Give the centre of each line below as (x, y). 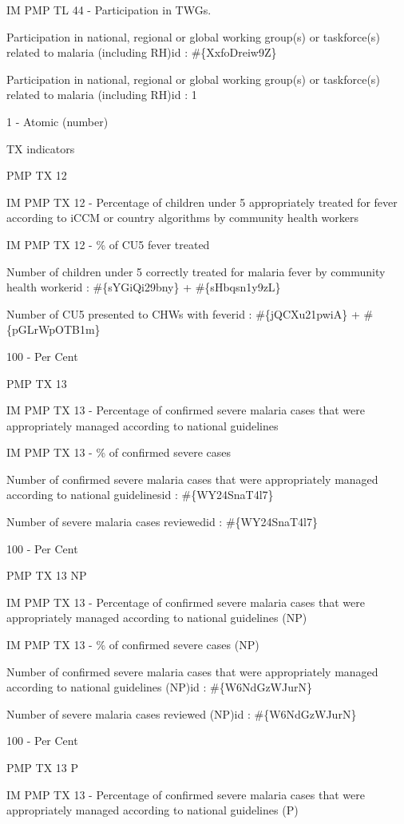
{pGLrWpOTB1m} (53, 329)
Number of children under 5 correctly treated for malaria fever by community (196, 271)
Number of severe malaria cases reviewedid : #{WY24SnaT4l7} (162, 522)
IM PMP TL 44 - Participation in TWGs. (109, 10)
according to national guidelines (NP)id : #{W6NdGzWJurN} (159, 687)
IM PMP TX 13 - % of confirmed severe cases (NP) (133, 645)
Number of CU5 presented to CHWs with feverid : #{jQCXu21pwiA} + (183, 313)
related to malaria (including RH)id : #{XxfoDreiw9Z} (142, 52)
